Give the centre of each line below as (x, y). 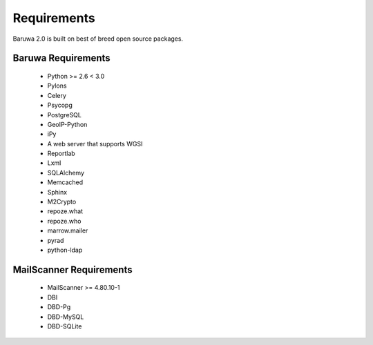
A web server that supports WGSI (95, 144)
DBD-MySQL (66, 317)
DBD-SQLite (65, 326)
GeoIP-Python (67, 124)
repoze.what (65, 211)
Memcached (65, 182)
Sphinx (57, 192)
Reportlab (61, 154)
